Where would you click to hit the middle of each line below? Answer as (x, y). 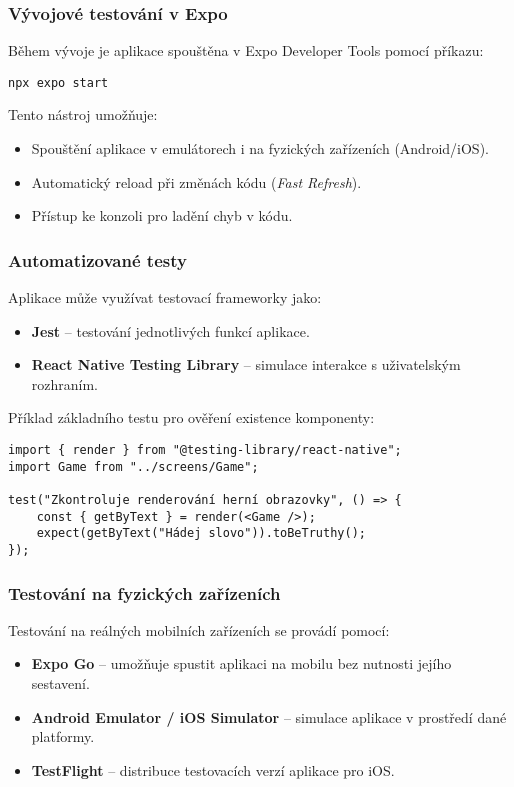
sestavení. (60, 683)
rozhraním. (65, 383)
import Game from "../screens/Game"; (133, 466)
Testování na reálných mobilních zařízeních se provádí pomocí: (199, 629)
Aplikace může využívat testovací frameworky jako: (165, 297)
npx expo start (58, 82)
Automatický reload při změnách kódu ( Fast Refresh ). (196, 181)
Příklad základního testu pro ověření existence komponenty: (191, 417)
